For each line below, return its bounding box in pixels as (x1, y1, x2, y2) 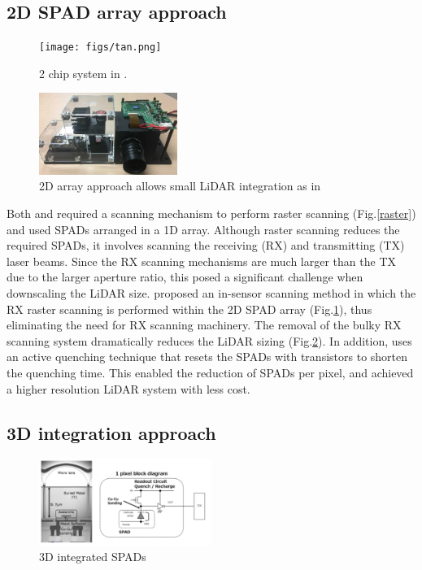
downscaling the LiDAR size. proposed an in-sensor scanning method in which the (7, 284, 416, 301)
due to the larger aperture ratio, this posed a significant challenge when (7, 268, 363, 285)
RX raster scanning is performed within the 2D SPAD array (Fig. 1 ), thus (7, 300, 372, 317)
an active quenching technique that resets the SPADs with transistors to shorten (7, 348, 408, 365)
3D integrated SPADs (39, 548, 146, 565)
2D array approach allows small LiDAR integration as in (39, 177, 321, 194)
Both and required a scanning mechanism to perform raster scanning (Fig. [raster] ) (7, 205, 416, 221)
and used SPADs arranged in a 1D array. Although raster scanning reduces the (7, 220, 400, 237)
